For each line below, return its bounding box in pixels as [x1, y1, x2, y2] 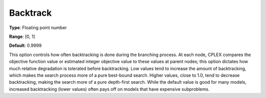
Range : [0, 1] [9, 33, 35, 39]
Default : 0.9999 [9, 42, 42, 49]
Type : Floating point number [9, 25, 67, 31]
